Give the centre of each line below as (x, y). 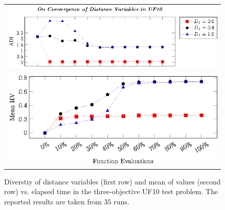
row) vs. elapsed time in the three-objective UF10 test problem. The (111, 191)
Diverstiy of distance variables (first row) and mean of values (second (112, 181)
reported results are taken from (53, 201)
